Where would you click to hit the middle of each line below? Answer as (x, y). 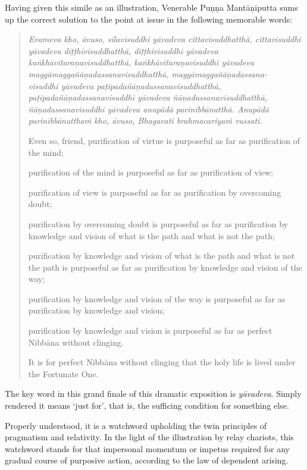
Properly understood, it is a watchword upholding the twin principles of (136, 425)
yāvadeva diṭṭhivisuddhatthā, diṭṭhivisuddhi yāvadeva (123, 50)
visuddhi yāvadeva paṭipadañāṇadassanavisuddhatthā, (125, 85)
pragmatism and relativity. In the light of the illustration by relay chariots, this (149, 437)
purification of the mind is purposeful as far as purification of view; (151, 172)
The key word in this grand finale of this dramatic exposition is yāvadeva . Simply (153, 394)
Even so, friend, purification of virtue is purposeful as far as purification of (164, 140)
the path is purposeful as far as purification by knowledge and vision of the (165, 267)
